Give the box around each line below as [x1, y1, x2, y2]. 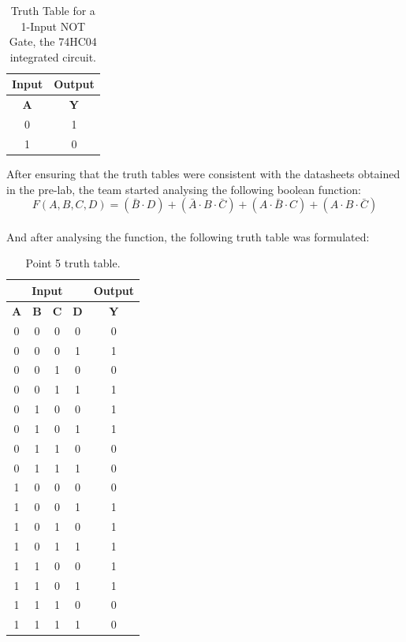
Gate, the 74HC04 [9, 33, 97, 50]
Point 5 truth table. [25, 255, 121, 271]
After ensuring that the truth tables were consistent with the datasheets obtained [6, 166, 400, 181]
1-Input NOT [20, 17, 86, 34]
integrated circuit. [9, 48, 97, 65]
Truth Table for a [10, 2, 95, 18]
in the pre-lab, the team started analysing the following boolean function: [6, 181, 361, 197]
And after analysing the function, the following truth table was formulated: [6, 228, 370, 244]
